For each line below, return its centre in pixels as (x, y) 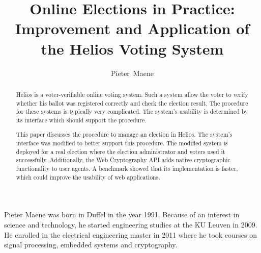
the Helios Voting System (132, 48)
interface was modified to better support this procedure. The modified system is (122, 143)
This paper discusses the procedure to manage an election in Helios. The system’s (124, 134)
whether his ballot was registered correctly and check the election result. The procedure (132, 103)
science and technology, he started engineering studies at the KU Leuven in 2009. (131, 224)
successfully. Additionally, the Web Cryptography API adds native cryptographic (123, 160)
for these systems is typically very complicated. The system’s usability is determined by (132, 111)
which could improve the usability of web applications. (88, 177)
